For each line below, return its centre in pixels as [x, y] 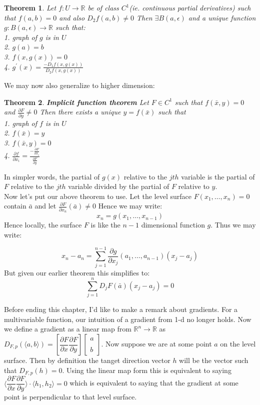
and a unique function [222, 17]
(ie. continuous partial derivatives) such [190, 7]
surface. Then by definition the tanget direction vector [87, 360]
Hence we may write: [130, 206]
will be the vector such [214, 360]
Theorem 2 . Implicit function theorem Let [76, 102]
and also [72, 17]
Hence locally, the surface [43, 225]
